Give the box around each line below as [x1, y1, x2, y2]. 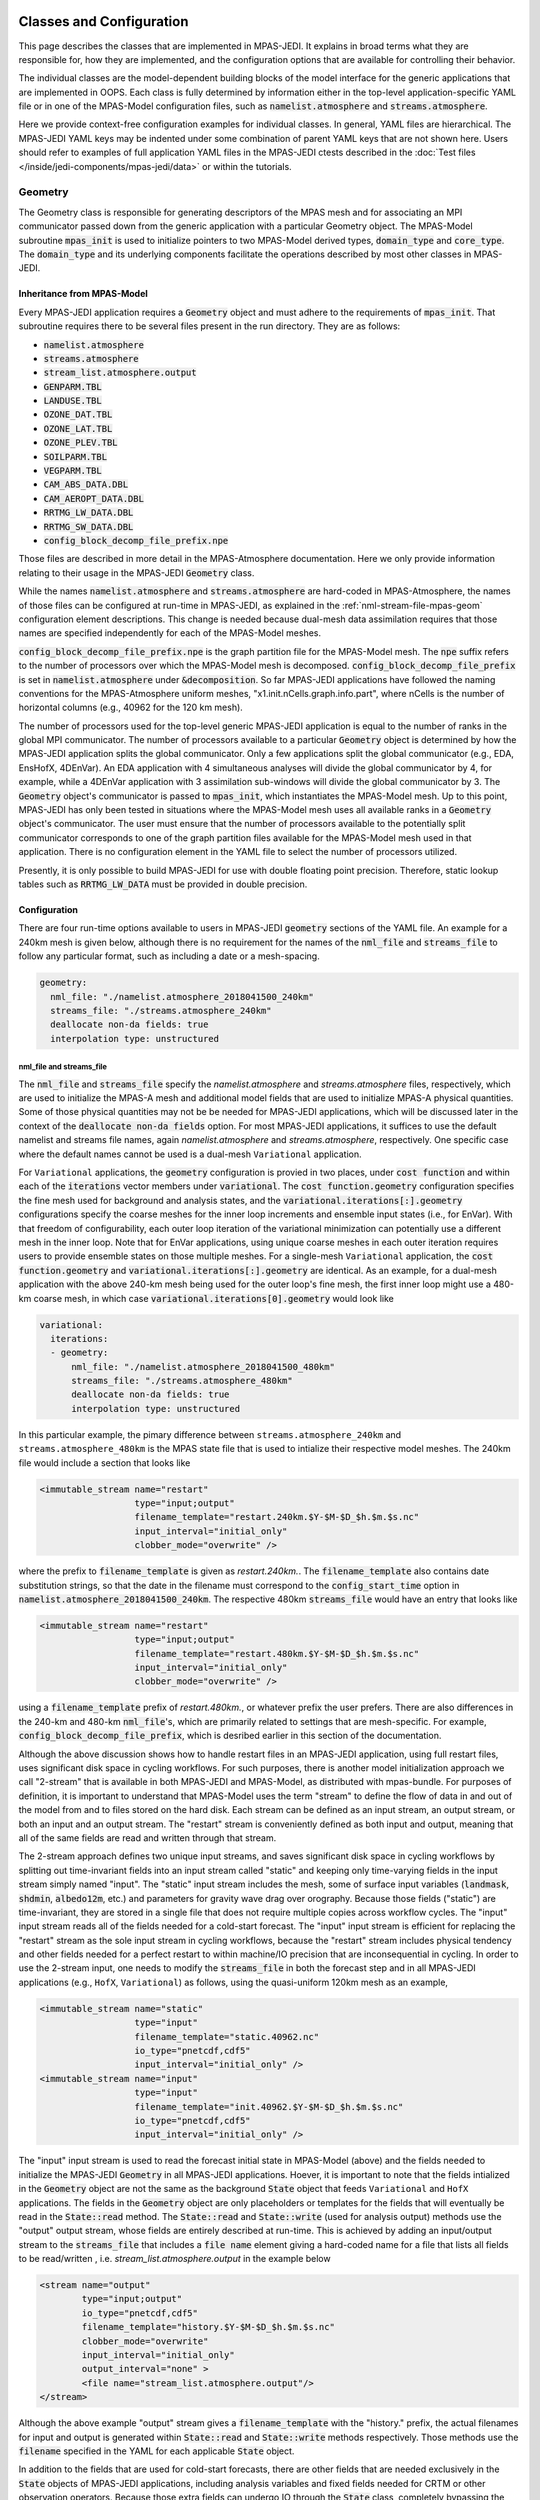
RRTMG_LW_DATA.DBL [43, 507, 134, 519]
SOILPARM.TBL [43, 451, 108, 462]
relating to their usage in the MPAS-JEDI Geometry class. [18, 566, 255, 579]
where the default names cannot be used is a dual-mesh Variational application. [18, 1148, 362, 1160]
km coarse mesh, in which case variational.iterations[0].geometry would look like [18, 1292, 394, 1304]
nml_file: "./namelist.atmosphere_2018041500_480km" [71, 1361, 335, 1372]
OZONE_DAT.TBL [43, 409, 113, 420]
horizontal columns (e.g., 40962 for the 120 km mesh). [18, 701, 244, 714]
